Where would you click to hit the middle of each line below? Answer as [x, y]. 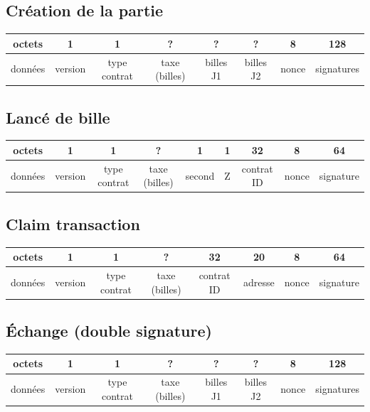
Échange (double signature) [109, 331]
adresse [259, 282]
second [200, 175]
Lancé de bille [58, 117]
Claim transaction [73, 223]
